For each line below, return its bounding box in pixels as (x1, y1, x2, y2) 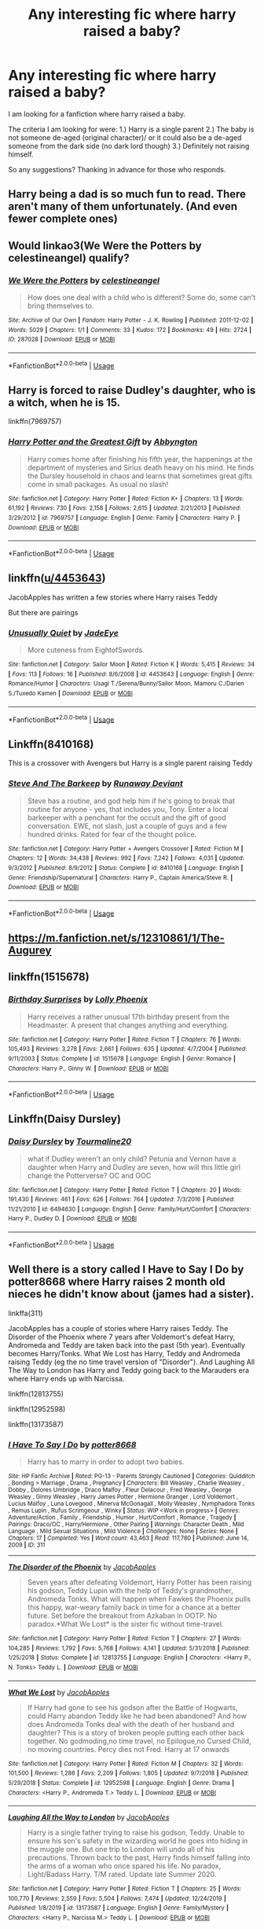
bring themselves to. (27, 301, 94, 311)
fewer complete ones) (8, 212, 118, 226)
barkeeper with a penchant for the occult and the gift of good (27, 813, 226, 822)
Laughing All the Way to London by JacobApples (8, 1813, 170, 1822)
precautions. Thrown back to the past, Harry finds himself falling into (27, 1853, 251, 1862)
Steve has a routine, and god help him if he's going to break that (27, 796, 236, 806)
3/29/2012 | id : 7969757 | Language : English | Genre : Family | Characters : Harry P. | (8, 514, 240, 522)
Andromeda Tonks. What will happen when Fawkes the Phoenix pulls (27, 1594, 251, 1603)
